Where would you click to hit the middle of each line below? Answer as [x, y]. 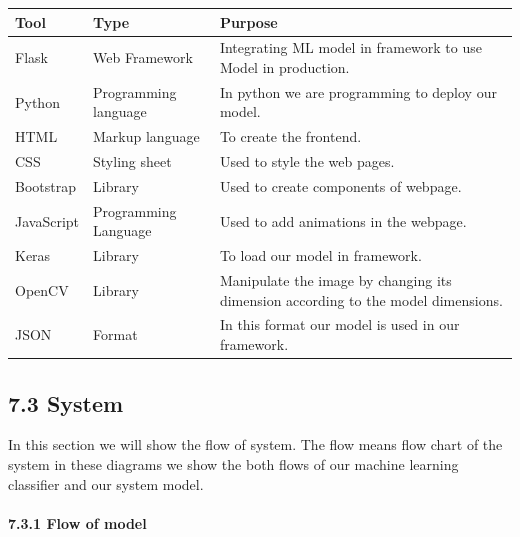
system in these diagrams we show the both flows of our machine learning [233, 463]
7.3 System [66, 402]
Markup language [146, 136]
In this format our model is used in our [339, 324]
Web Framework [143, 57]
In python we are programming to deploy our [358, 91]
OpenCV [42, 289]
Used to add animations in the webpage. [343, 220]
